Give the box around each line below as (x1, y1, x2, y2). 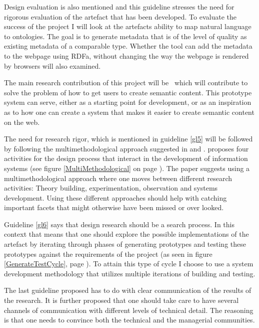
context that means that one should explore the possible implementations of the (4, 229, 249, 239)
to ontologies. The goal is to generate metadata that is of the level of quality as (4, 31, 247, 41)
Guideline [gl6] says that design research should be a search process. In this (4, 219, 235, 229)
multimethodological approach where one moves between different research (4, 173, 232, 183)
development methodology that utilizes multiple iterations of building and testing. (4, 268, 255, 278)
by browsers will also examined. (4, 60, 101, 71)
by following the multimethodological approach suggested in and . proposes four (4, 143, 249, 153)
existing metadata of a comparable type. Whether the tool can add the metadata (4, 41, 252, 51)
